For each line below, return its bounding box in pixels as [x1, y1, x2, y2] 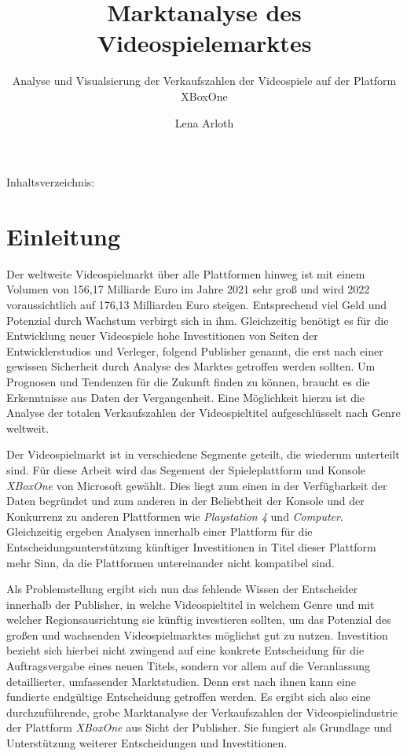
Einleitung [6, 219, 121, 252]
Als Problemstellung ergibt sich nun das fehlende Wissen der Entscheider [6, 581, 358, 597]
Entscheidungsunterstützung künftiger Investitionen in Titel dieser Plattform [6, 538, 376, 555]
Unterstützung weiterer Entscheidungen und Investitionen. [6, 735, 288, 751]
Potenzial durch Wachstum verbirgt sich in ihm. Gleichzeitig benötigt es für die [6, 312, 389, 328]
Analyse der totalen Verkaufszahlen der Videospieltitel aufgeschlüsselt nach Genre [6, 404, 401, 421]
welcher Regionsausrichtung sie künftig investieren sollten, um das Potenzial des [6, 611, 391, 628]
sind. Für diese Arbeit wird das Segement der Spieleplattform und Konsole [6, 461, 365, 478]
